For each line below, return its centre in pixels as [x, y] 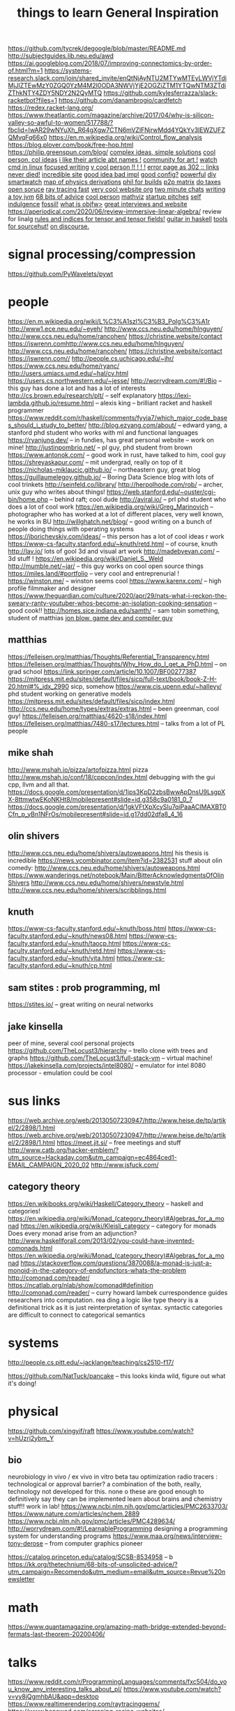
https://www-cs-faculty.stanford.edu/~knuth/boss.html [87, 929]
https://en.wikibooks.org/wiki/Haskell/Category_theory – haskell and [106, 1203]
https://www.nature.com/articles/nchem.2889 [74, 1514]
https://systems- [68, 70]
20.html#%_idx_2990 [38, 686]
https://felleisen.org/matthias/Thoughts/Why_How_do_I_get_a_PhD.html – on [117, 664]
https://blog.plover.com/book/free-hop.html [71, 145]
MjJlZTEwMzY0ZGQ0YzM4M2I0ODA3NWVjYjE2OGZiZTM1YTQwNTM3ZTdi [117, 86]
